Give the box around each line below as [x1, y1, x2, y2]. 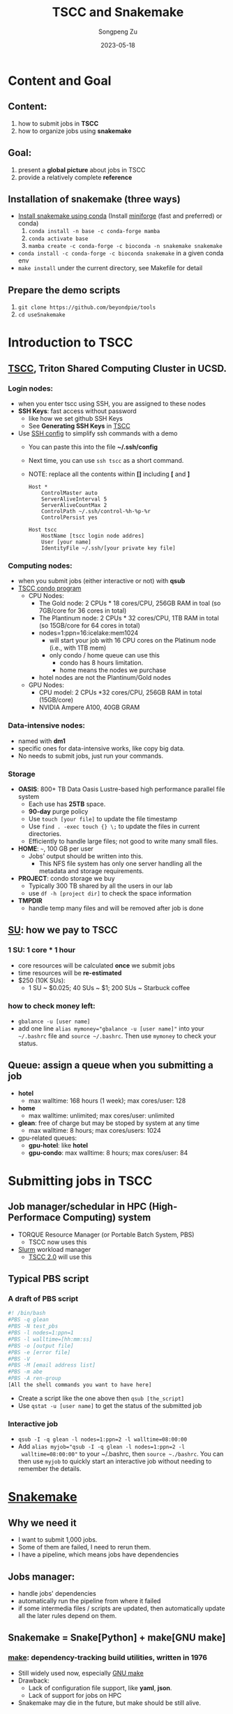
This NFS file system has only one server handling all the [38, 859, 203, 868]
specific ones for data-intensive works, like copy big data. [17, 744, 186, 753]
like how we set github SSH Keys [28, 414, 123, 423]
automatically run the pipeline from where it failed [17, 1597, 161, 1605]
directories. [28, 829, 61, 837]
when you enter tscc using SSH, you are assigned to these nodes [17, 400, 206, 408]
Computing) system [62, 1212, 151, 1224]
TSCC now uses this [28, 1237, 87, 1246]
